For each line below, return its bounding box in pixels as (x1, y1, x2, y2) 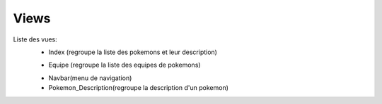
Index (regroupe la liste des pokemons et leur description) (48, 48, 217, 56)
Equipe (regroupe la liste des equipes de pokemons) (48, 60, 201, 70)
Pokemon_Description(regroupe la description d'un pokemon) (48, 84, 229, 92)
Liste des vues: (13, 35, 58, 44)
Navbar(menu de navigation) (48, 74, 132, 82)
